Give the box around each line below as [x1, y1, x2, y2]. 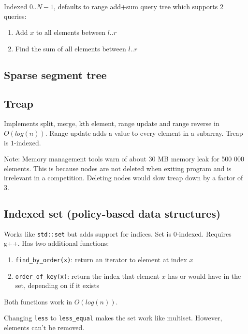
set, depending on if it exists [15, 280, 100, 290]
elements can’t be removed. [4, 322, 85, 333]
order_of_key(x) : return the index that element [15, 270, 160, 281]
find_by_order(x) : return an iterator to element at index [15, 254, 187, 264]
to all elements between [36, 27, 105, 37]
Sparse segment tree [4, 67, 107, 82]
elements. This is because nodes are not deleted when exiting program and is [4, 163, 232, 173]
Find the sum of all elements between [15, 43, 126, 53]
